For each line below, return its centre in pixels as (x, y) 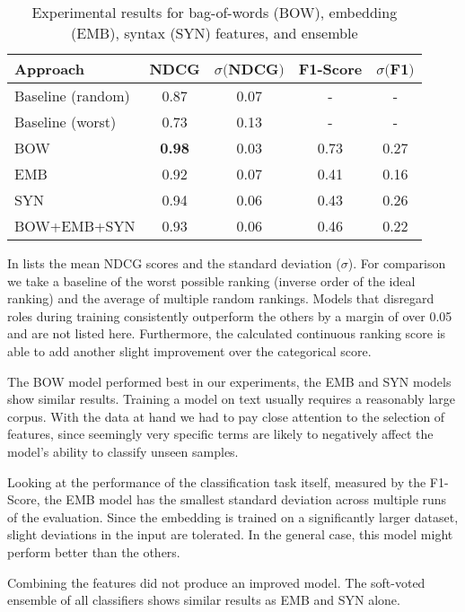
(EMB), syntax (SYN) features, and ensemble (215, 33)
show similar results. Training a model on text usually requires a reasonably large (231, 399)
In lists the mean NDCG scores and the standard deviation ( (174, 263)
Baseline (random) (72, 96)
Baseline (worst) (66, 122)
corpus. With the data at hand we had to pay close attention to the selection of (226, 416)
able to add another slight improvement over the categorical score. (189, 350)
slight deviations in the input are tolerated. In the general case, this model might (230, 534)
